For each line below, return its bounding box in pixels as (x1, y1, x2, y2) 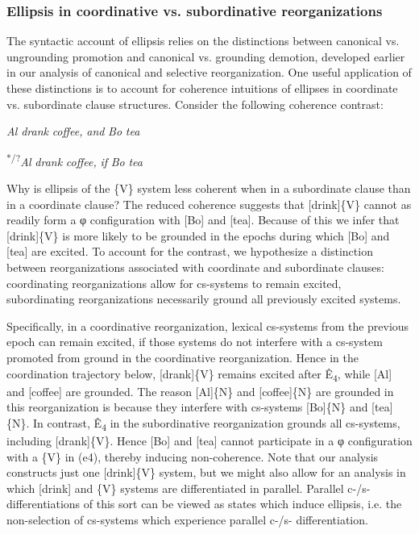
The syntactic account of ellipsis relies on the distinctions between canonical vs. (6, 32, 400, 49)
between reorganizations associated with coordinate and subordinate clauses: (6, 259, 384, 275)
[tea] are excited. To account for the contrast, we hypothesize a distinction (6, 243, 373, 260)
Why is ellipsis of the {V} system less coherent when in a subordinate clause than (6, 180, 411, 197)
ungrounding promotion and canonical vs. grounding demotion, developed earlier (6, 48, 405, 65)
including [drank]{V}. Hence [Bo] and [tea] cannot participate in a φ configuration (6, 432, 413, 448)
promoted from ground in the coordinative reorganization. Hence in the (6, 348, 359, 365)
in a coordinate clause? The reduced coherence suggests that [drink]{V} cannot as (6, 195, 412, 212)
